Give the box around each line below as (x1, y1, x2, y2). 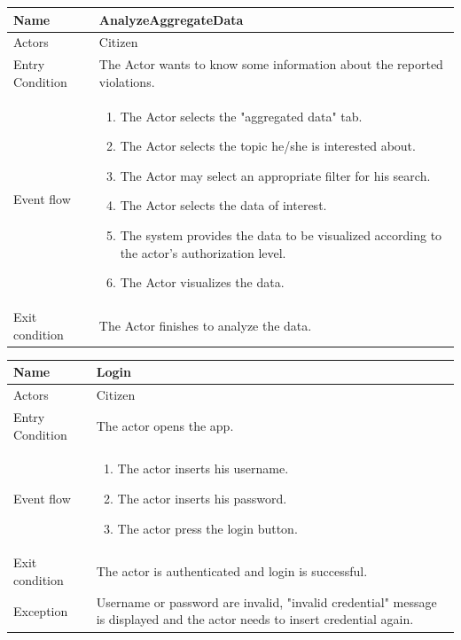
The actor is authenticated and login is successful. (96, 562, 368, 581)
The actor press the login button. (117, 519, 298, 537)
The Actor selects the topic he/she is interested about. (120, 137, 416, 155)
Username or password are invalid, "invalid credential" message (96, 592, 437, 611)
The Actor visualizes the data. (120, 273, 285, 292)
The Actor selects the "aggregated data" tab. (120, 106, 363, 125)
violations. (98, 72, 155, 90)
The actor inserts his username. (117, 459, 289, 478)
